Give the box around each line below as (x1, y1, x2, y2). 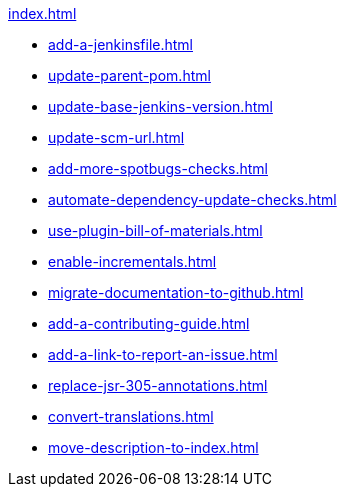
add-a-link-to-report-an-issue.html (48, 346, 278, 363)
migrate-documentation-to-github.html (48, 284, 304, 301)
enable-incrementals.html (48, 253, 217, 270)
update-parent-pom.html (48, 67, 211, 84)
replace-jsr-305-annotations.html (48, 377, 268, 394)
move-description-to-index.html (48, 439, 259, 456)
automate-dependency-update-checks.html (48, 191, 337, 208)
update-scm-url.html (48, 129, 185, 146)
